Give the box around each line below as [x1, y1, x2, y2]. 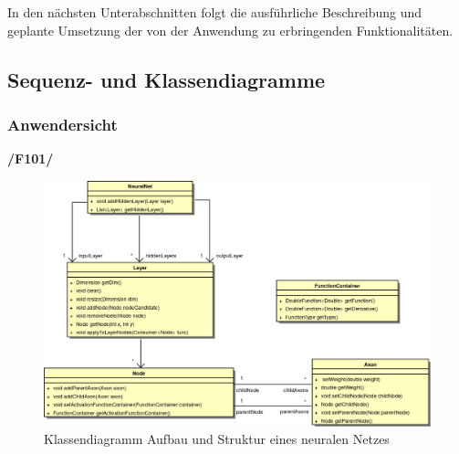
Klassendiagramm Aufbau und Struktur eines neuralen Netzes [44, 429, 390, 449]
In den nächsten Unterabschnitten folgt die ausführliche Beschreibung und [7, 3, 422, 21]
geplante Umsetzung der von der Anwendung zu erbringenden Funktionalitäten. [7, 20, 454, 39]
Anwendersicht [7, 112, 118, 135]
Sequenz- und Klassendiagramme [7, 65, 326, 93]
